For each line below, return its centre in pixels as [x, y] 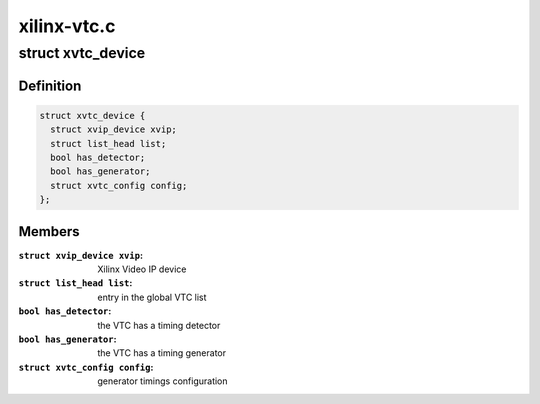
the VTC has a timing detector [159, 325]
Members [49, 231]
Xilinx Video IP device [142, 269]
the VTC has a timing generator [162, 353]
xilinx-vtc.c [67, 26]
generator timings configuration [163, 381]
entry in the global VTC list [152, 297]
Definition [50, 85]
